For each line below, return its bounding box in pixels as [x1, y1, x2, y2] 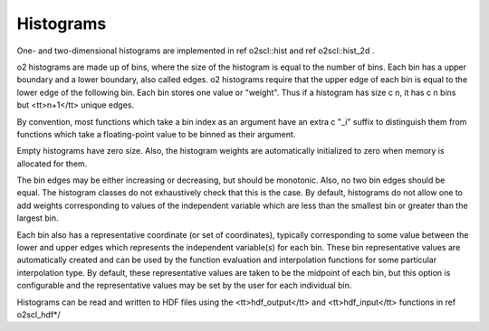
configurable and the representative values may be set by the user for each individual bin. [16, 280, 352, 291]
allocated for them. [16, 158, 88, 169]
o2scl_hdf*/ [16, 308, 61, 320]
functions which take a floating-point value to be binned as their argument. [16, 128, 296, 139]
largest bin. [16, 213, 59, 223]
